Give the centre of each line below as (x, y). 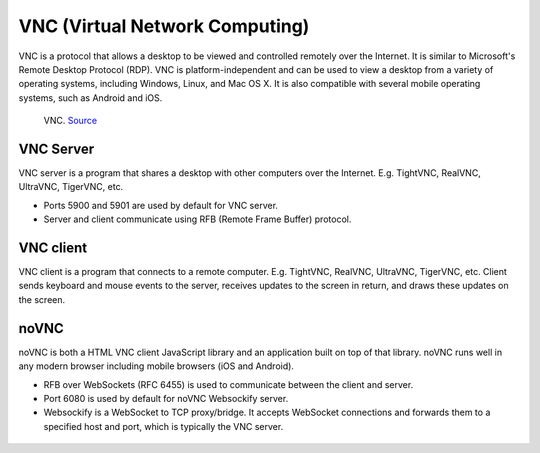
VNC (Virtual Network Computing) (164, 26)
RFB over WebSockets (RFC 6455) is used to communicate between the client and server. (228, 384)
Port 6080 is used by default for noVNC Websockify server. (166, 398)
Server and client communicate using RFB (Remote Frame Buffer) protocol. (197, 219)
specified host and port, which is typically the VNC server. (163, 426)
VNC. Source (70, 121)
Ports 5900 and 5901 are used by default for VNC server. (161, 205)
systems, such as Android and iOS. (90, 97)
